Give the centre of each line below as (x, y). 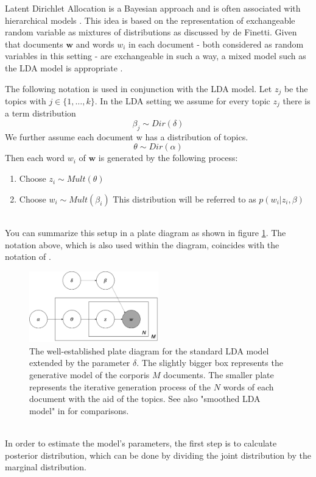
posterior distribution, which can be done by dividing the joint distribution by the (158, 455)
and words (95, 44)
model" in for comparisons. (79, 410)
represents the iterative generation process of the (120, 386)
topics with (26, 101)
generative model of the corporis (90, 374)
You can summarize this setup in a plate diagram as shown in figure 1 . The (146, 233)
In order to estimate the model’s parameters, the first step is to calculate (141, 443)
